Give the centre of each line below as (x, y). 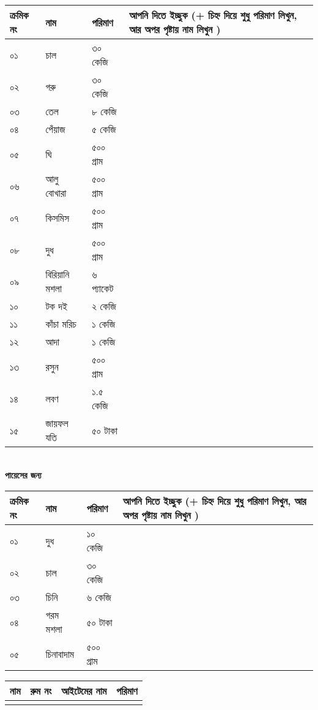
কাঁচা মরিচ (61, 324)
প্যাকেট (103, 288)
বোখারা (56, 193)
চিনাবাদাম (60, 654)
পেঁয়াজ (55, 129)
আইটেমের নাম (84, 691)
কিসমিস (57, 217)
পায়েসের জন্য (23, 474)
